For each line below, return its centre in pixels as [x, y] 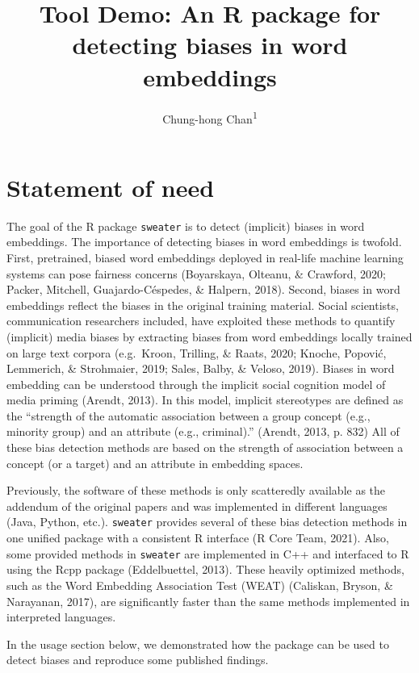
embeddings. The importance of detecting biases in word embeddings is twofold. [204, 242]
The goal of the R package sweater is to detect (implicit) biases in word [186, 226]
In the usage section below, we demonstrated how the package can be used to [198, 644]
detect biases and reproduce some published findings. [138, 660]
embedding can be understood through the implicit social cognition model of [196, 384]
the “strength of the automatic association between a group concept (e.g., [189, 415]
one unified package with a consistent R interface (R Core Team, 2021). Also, [198, 538]
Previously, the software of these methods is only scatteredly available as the [196, 490]
